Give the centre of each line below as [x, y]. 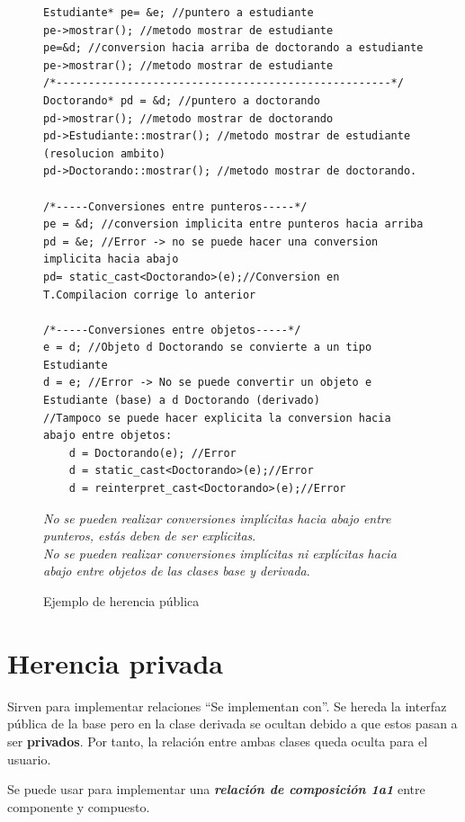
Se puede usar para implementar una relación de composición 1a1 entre [216, 789]
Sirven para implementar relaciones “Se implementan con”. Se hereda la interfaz [227, 706]
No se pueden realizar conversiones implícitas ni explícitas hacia [220, 553]
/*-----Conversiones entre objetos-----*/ [172, 330]
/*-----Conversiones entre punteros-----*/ [175, 206]
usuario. [29, 759]
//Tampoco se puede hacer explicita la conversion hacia [217, 418]
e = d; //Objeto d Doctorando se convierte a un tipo [208, 348]
